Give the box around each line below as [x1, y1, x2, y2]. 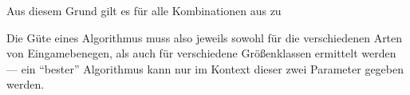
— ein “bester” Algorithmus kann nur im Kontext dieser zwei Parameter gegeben [6, 60, 404, 77]
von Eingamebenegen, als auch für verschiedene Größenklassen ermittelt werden [6, 45, 396, 61]
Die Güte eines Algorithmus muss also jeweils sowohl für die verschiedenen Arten [6, 29, 403, 46]
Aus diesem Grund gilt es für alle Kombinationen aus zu [6, 2, 282, 18]
